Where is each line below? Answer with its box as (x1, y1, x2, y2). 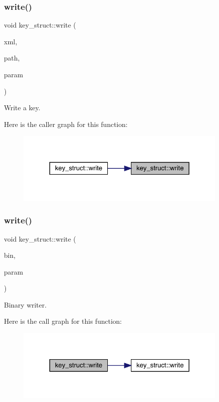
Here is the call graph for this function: (4, 316, 122, 326)
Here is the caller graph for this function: (4, 119, 128, 129)
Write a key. (4, 102, 40, 113)
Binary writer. (4, 299, 47, 309)
